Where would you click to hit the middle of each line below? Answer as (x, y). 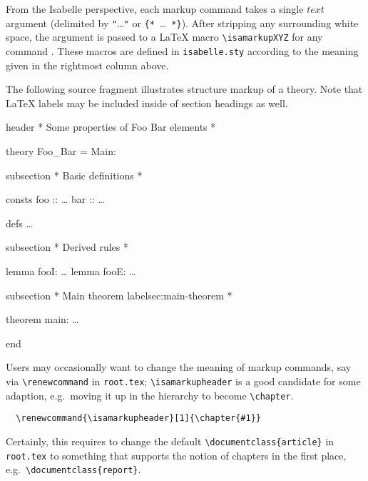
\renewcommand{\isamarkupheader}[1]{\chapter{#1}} (138, 418)
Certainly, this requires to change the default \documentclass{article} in (170, 441)
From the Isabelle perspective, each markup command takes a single (155, 9)
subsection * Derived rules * (67, 247)
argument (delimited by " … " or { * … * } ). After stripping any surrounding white (182, 23)
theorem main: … (42, 319)
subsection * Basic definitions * (74, 175)
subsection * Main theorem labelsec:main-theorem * (119, 295)
